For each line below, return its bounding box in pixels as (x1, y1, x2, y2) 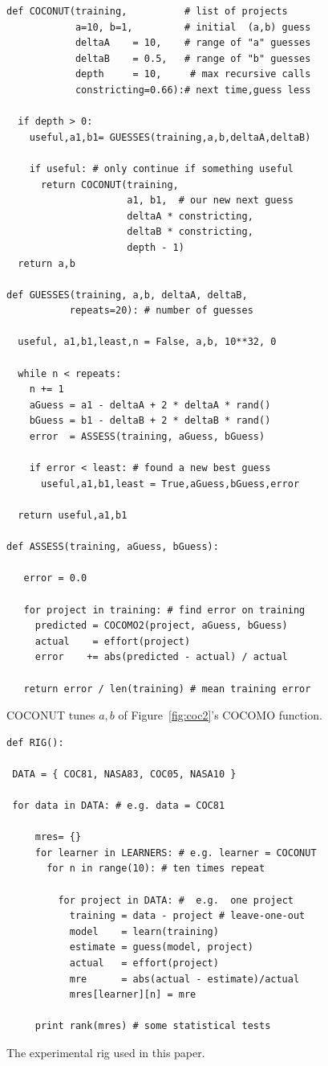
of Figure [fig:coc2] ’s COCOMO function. (118, 707, 322, 724)
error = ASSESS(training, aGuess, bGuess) (29, 431, 265, 443)
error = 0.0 (23, 572, 87, 584)
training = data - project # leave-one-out (69, 910, 306, 922)
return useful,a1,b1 (18, 510, 128, 521)
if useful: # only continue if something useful (29, 162, 294, 174)
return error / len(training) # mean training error (23, 683, 311, 695)
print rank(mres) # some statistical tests (34, 1020, 271, 1032)
